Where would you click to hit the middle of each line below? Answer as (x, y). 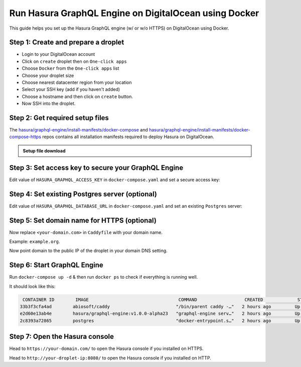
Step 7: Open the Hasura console (62, 337)
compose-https (25, 137)
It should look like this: (32, 286)
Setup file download (44, 151)
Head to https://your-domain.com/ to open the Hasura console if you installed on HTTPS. (106, 348)
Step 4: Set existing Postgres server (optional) (83, 194)
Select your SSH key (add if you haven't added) (71, 89)
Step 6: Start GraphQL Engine (56, 265)
